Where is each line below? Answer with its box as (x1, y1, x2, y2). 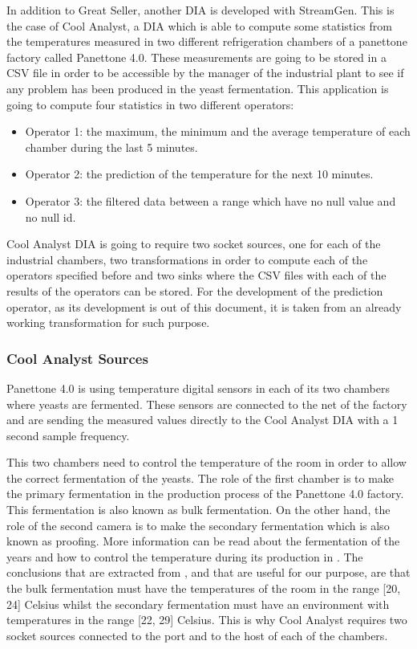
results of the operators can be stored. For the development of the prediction (6, 282, 383, 299)
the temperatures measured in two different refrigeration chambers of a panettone (6, 33, 407, 50)
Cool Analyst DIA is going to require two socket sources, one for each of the (6, 235, 381, 252)
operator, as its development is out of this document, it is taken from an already (6, 298, 402, 315)
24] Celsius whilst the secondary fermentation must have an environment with (6, 595, 390, 612)
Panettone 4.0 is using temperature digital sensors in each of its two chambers (6, 379, 391, 396)
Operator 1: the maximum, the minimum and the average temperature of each (25, 123, 411, 140)
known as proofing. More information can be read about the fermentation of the (6, 533, 400, 549)
